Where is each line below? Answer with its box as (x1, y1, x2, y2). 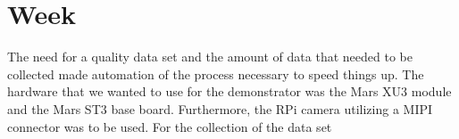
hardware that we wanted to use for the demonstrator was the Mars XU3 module (7, 82, 452, 101)
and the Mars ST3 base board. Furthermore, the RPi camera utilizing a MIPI (7, 99, 433, 118)
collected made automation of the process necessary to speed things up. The (7, 64, 424, 83)
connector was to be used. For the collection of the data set (7, 117, 332, 135)
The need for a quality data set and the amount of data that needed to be (7, 47, 413, 66)
